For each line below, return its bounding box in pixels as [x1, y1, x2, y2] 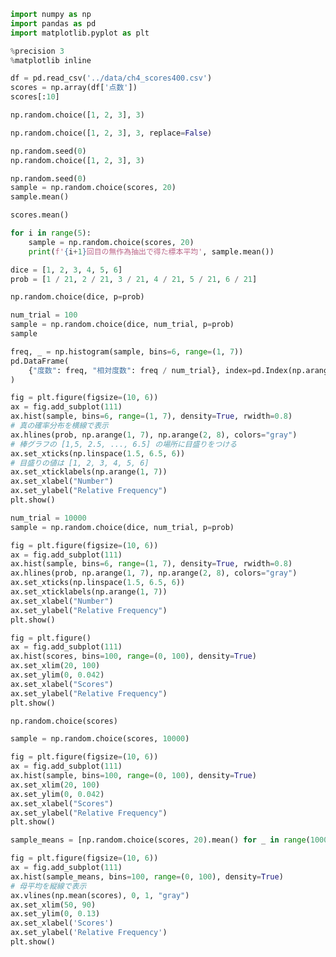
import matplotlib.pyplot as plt [10, 28, 150, 38]
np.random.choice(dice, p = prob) [10, 292, 145, 302]
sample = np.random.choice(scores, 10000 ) [10, 734, 190, 744]
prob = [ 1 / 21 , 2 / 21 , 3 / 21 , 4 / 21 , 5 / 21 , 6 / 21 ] [10, 274, 258, 284]
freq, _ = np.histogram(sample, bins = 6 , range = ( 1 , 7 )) [10, 346, 244, 357]
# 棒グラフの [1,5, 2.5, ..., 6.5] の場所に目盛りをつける [10, 439, 238, 449]
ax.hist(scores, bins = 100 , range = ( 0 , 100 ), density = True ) [10, 651, 257, 662]
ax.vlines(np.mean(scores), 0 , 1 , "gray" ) [10, 890, 190, 900]
